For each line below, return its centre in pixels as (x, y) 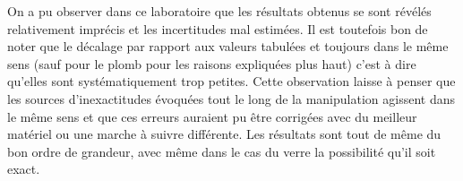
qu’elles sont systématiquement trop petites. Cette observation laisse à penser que (231, 81)
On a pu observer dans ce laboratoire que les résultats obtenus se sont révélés (219, 11)
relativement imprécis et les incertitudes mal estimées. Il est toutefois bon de (218, 28)
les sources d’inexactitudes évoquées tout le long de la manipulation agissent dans (231, 98)
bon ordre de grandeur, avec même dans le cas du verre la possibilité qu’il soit (222, 151)
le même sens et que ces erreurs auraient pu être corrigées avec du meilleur (212, 116)
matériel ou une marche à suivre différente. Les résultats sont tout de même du (224, 134)
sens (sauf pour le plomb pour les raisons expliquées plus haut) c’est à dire (212, 63)
